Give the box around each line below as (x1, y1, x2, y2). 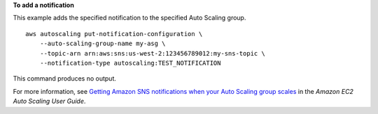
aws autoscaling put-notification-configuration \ (25, 30, 203, 38)
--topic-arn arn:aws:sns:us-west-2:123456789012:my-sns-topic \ (39, 49, 265, 57)
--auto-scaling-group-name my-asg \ (39, 40, 166, 48)
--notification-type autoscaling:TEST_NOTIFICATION (39, 59, 221, 67)
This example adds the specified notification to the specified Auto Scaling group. (13, 14, 246, 22)
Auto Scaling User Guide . (13, 97, 86, 106)
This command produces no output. (13, 74, 117, 83)
